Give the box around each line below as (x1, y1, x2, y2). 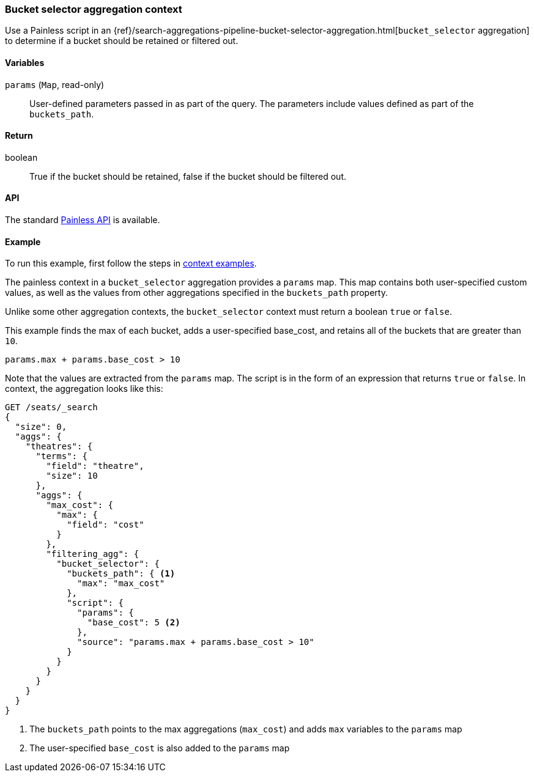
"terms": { (35, 451, 87, 462)
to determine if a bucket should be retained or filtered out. (5, 35, 239, 46)
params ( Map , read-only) (5, 79, 105, 90)
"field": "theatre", (46, 461, 144, 471)
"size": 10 (46, 471, 98, 481)
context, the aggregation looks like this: (5, 383, 163, 394)
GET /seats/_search (5, 402, 98, 413)
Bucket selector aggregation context (5, 3, 182, 15)
